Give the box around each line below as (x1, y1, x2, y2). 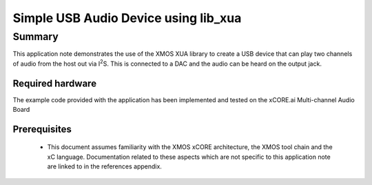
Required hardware (12, 77, 96, 89)
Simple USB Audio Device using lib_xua (12, 10, 242, 26)
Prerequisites (12, 123, 72, 135)
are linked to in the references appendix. (47, 162, 162, 171)
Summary (12, 30, 59, 43)
